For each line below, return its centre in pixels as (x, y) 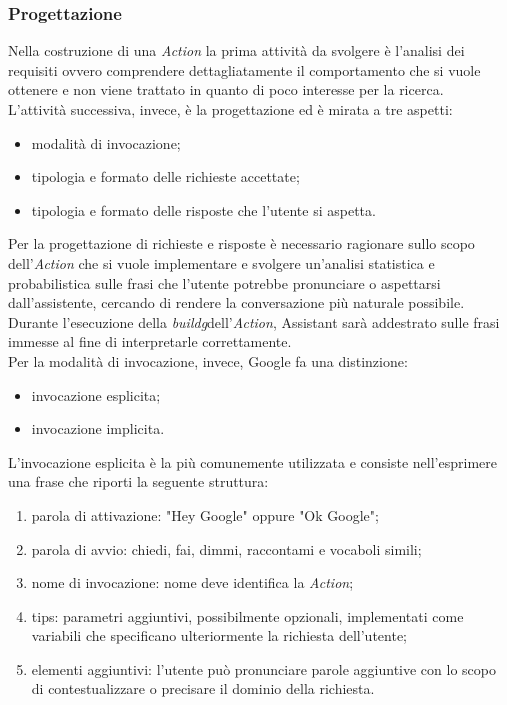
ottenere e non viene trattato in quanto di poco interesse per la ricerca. (226, 89)
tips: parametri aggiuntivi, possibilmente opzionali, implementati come (247, 615)
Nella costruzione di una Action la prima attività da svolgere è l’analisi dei (236, 50)
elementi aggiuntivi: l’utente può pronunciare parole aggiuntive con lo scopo (263, 668)
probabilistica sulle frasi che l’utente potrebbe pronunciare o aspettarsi (224, 282)
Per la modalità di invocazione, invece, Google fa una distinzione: (208, 360)
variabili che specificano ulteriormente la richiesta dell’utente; (219, 635)
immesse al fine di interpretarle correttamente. (150, 341)
